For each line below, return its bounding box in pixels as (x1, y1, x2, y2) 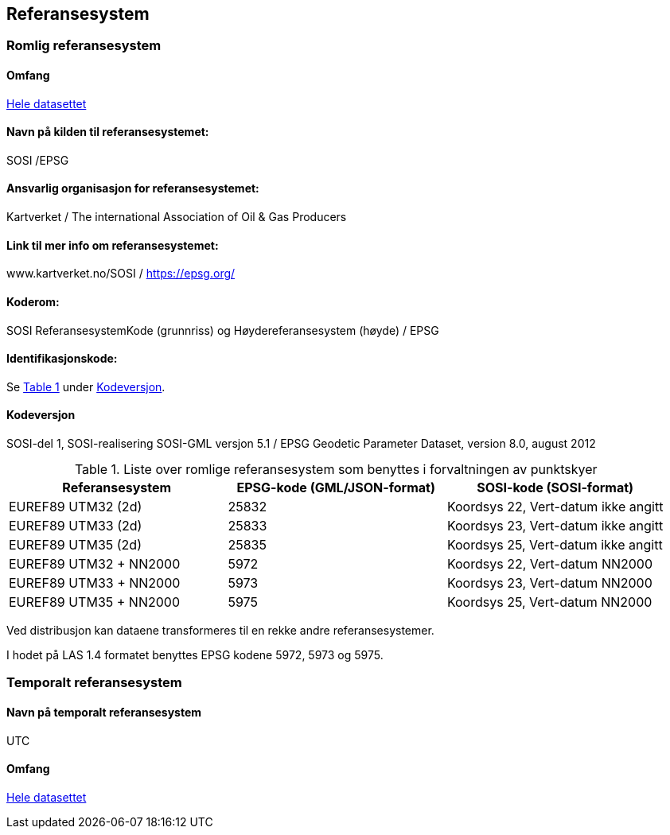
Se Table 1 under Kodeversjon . (6, 379, 166, 394)
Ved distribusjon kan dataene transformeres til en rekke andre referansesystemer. (6, 623, 434, 637)
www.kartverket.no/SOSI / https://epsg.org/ (6, 266, 236, 281)
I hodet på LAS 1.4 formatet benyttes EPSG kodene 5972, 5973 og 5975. (6, 647, 384, 662)
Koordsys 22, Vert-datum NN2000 (446, 555, 653, 572)
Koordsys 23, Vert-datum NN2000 (446, 574, 652, 591)
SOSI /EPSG (6, 153, 69, 167)
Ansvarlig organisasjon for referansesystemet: (6, 181, 259, 196)
